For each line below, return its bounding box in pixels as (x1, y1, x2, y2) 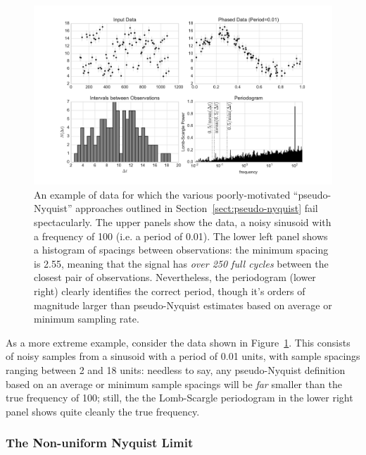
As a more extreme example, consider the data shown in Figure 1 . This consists (6, 335, 351, 349)
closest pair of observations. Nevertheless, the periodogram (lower (34, 270, 316, 285)
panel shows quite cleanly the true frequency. (6, 404, 200, 418)
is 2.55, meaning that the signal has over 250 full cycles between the (34, 256, 329, 270)
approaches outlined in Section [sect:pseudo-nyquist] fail (75, 201, 318, 216)
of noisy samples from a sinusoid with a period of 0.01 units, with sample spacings (6, 349, 360, 363)
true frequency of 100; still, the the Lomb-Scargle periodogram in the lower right (6, 390, 353, 405)
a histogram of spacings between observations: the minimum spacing (34, 242, 329, 257)
